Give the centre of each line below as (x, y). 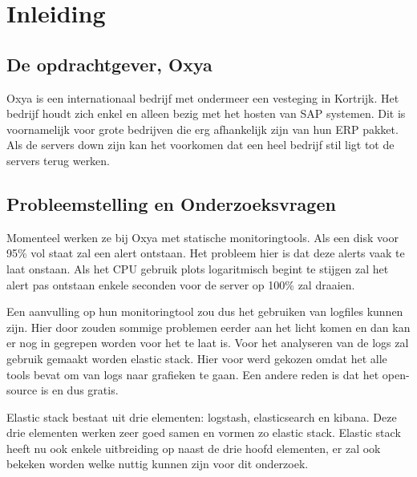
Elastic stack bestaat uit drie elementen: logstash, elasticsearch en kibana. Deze (202, 416)
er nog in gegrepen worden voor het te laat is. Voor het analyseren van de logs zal (208, 343)
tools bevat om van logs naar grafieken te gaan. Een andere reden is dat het (193, 374)
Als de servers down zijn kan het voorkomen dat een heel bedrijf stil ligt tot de (200, 145)
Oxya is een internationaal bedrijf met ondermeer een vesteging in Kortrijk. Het (203, 97)
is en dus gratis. (79, 390)
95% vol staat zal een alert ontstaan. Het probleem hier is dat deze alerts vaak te (206, 253)
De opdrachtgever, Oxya (109, 64)
